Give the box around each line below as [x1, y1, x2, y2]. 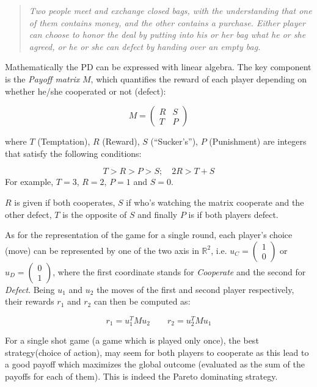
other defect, [5, 208, 52, 220]
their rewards [5, 295, 54, 308]
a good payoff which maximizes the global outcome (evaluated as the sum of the [5, 358, 305, 371]
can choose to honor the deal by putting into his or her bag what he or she [29, 28, 306, 41]
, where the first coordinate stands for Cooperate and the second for [53, 265, 306, 278]
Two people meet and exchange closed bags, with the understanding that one [29, 4, 312, 16]
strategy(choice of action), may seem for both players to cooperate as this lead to [5, 345, 309, 358]
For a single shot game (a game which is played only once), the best [5, 334, 259, 347]
